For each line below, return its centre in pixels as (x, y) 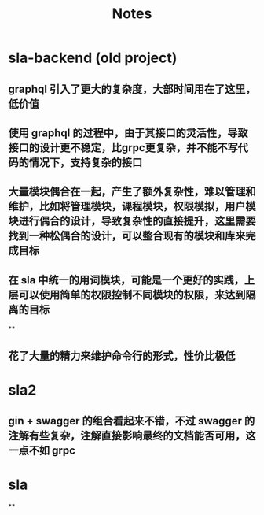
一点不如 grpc (42, 451)
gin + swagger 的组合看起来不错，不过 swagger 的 (132, 421)
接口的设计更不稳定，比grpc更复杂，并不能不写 (123, 148)
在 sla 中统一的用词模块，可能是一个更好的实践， (126, 280)
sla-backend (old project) (93, 58)
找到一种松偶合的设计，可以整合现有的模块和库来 (127, 236)
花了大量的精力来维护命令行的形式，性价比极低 (122, 356)
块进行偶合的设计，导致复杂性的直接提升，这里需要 (132, 221)
